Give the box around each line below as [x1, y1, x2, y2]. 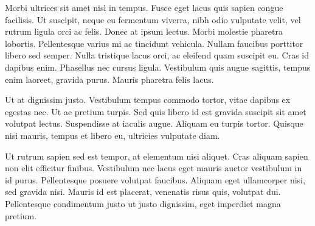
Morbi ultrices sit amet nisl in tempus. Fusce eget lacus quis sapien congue [5, 1, 283, 13]
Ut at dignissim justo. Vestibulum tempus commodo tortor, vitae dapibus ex [5, 93, 291, 106]
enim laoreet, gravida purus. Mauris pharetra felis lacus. [5, 72, 214, 85]
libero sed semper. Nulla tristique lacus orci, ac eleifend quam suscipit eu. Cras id [5, 49, 310, 62]
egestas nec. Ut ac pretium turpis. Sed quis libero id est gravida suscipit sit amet [5, 105, 306, 118]
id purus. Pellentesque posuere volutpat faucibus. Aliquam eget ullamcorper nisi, [5, 173, 305, 186]
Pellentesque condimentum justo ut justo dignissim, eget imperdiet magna [5, 197, 281, 210]
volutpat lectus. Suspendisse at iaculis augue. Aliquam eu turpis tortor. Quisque [5, 117, 303, 130]
